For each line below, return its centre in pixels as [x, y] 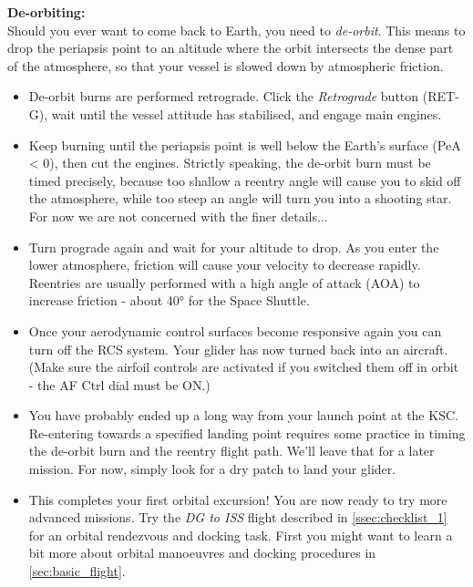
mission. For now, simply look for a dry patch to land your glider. [212, 469]
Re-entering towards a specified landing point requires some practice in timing [247, 433]
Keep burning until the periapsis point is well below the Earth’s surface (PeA [245, 144]
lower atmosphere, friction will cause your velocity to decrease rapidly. [225, 265]
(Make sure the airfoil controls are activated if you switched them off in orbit [244, 367]
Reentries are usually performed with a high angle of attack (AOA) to [224, 282]
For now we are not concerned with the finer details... [178, 216]
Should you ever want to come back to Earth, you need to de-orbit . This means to [236, 30]
